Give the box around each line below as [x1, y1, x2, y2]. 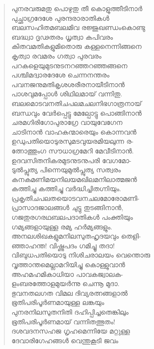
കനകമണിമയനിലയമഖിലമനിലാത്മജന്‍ [11, 174, 137, 184]
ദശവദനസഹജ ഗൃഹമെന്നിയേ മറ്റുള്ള [11, 326, 130, 336]
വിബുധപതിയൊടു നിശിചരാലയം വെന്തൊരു [11, 250, 151, 260]
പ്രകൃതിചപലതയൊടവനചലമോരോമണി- [11, 193, 139, 203]
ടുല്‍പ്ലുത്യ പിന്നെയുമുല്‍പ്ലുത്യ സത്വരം [11, 165, 121, 175]
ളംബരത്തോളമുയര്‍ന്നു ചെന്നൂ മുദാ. [11, 278, 120, 288]
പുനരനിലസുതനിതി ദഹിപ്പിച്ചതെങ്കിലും [11, 307, 129, 317]
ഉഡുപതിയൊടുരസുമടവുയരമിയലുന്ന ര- [11, 136, 134, 146]
